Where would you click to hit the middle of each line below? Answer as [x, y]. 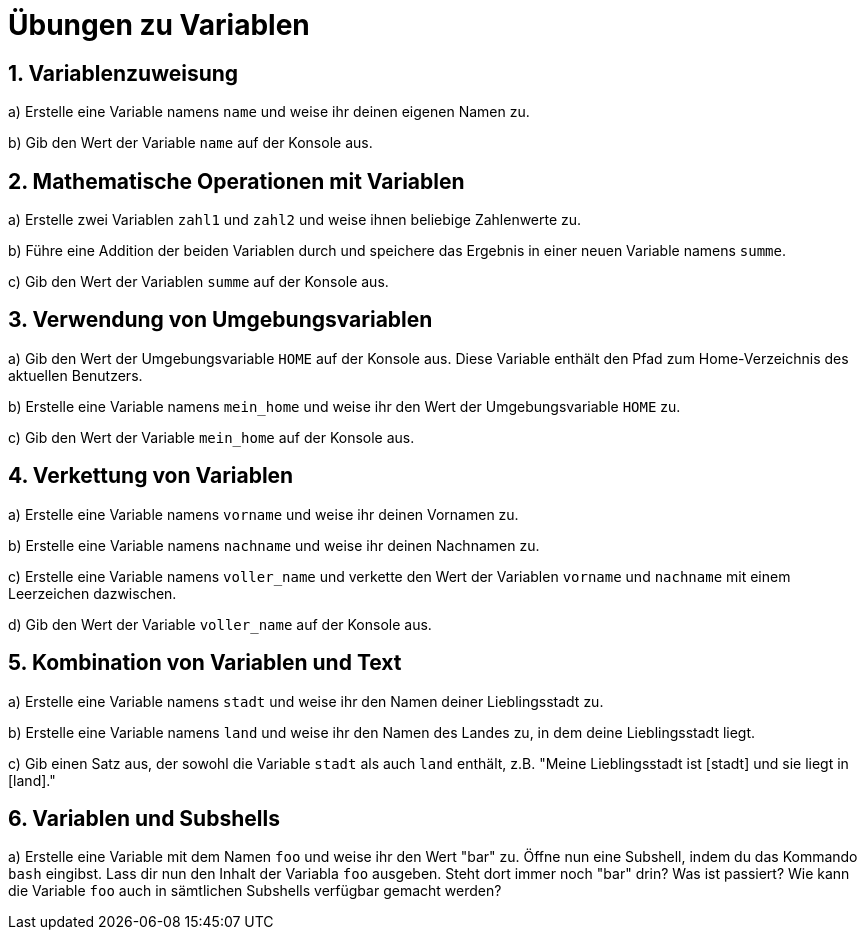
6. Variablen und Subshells [144, 818]
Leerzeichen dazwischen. [92, 593]
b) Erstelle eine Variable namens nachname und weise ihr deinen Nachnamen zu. [274, 545]
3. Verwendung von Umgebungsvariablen [220, 320]
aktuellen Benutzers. [75, 375]
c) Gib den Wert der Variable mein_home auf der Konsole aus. [211, 437]
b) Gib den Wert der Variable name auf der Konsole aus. [190, 143]
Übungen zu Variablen [159, 25]
